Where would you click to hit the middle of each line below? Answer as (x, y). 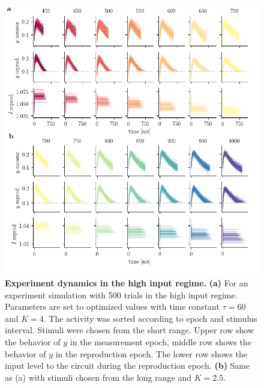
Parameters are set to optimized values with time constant (112, 306)
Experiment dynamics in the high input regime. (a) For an (127, 282)
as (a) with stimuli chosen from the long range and (98, 377)
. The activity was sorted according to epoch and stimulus (150, 318)
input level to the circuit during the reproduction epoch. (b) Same (127, 365)
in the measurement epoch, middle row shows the (160, 341)
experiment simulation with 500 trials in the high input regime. (121, 294)
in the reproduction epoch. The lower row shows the (151, 353)
